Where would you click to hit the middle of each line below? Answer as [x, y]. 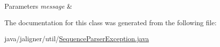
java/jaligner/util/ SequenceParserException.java [77, 39]
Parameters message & [38, 6]
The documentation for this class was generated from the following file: [110, 22]
